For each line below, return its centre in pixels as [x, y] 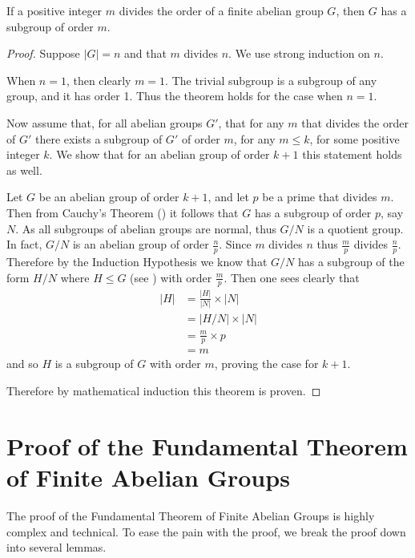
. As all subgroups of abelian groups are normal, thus [146, 228]
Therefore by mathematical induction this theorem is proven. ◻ [164, 391]
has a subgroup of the [351, 261]
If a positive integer [54, 10]
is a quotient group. [355, 228]
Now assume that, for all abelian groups [105, 122]
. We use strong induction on [299, 53]
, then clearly [99, 80]
